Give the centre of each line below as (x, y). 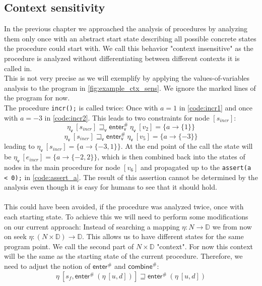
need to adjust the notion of (47, 266)
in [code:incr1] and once (216, 107)
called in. (18, 68)
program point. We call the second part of (69, 246)
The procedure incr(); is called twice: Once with (81, 107)
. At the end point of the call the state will (187, 146)
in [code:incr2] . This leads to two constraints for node (127, 117)
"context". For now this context (205, 246)
